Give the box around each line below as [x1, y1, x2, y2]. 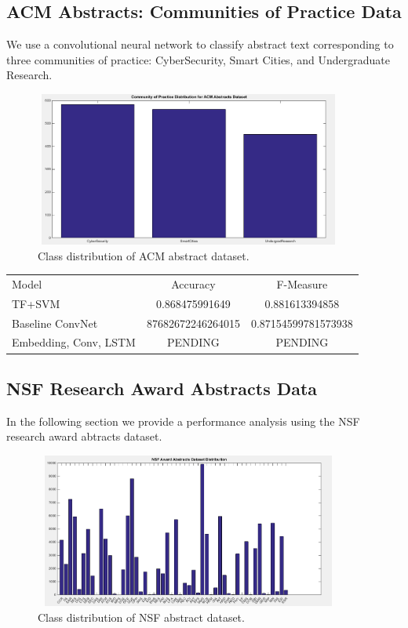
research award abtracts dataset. [6, 428, 162, 445]
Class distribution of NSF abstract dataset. [38, 608, 245, 625]
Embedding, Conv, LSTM [12, 334, 136, 350]
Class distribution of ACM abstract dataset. [38, 247, 250, 263]
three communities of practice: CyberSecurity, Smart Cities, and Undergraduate [6, 51, 390, 67]
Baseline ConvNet [12, 314, 98, 331]
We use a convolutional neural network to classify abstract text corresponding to [6, 36, 394, 53]
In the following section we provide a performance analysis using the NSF [6, 412, 360, 429]
